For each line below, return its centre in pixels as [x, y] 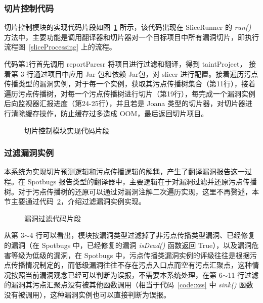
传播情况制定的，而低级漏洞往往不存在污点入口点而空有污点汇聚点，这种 [131, 265]
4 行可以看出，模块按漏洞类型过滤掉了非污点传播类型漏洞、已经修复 [142, 235]
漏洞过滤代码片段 [53, 218]
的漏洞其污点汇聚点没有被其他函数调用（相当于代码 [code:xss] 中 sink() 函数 [129, 285]
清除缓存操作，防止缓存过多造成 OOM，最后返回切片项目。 [109, 113]
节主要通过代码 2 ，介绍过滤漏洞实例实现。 [75, 201]
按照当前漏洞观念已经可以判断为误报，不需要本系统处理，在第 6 [117, 274]
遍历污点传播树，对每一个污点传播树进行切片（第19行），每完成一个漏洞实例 [130, 93]
